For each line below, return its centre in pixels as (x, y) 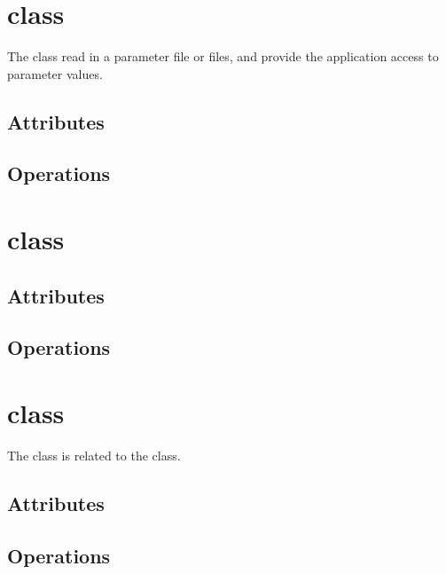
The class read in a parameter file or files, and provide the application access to (223, 56)
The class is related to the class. (94, 455)
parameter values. (55, 73)
